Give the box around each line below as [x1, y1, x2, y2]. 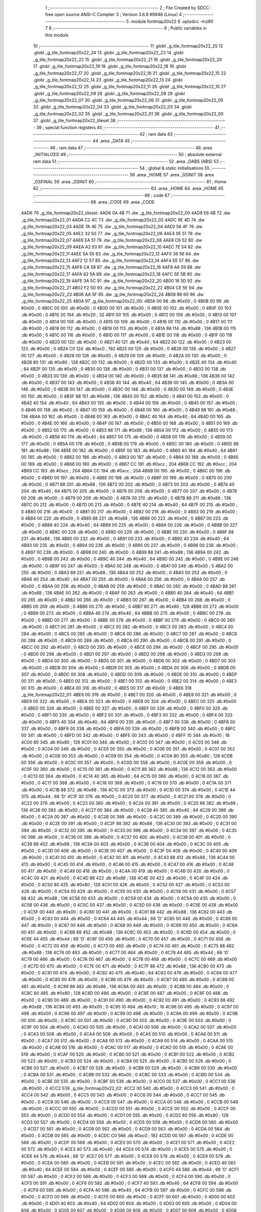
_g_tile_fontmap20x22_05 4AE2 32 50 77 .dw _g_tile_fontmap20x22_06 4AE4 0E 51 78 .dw [21, 230, 202, 236]
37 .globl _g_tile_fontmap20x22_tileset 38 [33, 118, 116, 124]
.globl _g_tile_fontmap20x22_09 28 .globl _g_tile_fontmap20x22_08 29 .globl [33, 90, 185, 96]
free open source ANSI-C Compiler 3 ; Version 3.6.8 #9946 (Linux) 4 [45, 12, 182, 17]
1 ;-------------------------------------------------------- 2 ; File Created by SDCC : [45, 5, 212, 11]
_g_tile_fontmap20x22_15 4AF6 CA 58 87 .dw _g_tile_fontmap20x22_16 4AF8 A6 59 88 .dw [21, 264, 201, 270]
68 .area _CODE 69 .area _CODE [90, 199, 155, 205]
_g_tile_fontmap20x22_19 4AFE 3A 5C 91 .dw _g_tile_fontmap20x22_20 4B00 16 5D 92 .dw [21, 278, 202, 284]
